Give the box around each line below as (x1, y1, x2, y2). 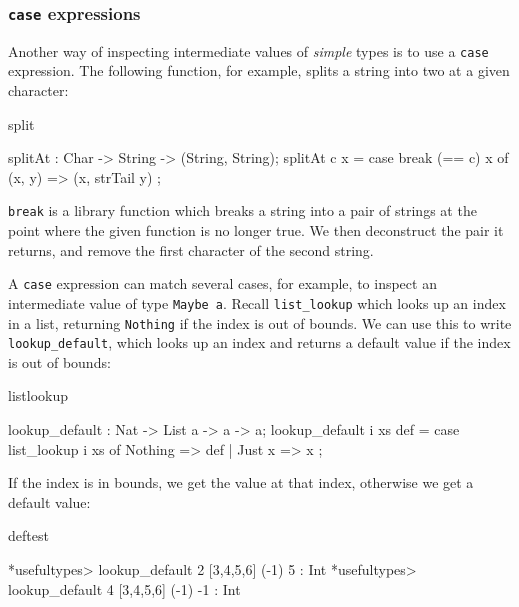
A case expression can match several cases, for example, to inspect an (8, 273, 437, 294)
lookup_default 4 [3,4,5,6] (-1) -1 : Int (8, 578, 241, 599)
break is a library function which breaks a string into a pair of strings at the (8, 200, 477, 221)
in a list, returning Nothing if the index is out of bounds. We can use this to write (8, 312, 512, 333)
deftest (8, 525, 49, 546)
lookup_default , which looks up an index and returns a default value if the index (8, 332, 511, 353)
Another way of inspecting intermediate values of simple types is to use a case (8, 40, 489, 61)
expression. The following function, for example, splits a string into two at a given (8, 60, 510, 81)
